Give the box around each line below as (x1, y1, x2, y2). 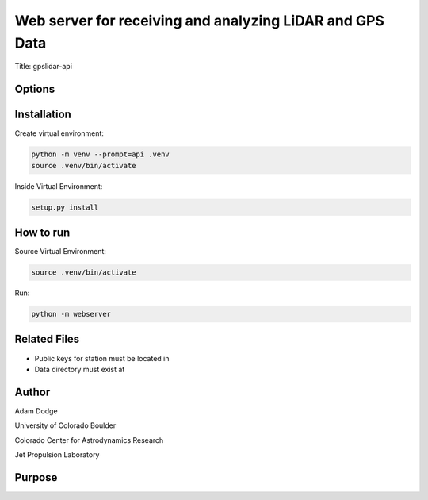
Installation (14, 108, 71, 121)
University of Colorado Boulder (14, 421, 117, 430)
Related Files (14, 333, 80, 346)
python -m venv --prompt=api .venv (31, 150, 170, 159)
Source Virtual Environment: (14, 247, 107, 256)
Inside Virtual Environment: (14, 181, 103, 190)
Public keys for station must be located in (34, 353, 170, 363)
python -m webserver (31, 310, 111, 319)
